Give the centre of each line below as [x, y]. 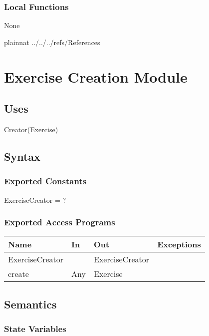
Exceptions [179, 244]
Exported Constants [45, 181]
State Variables [35, 329]
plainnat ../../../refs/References [52, 42]
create [18, 274]
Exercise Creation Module [96, 76]
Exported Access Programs [60, 222]
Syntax [22, 156]
